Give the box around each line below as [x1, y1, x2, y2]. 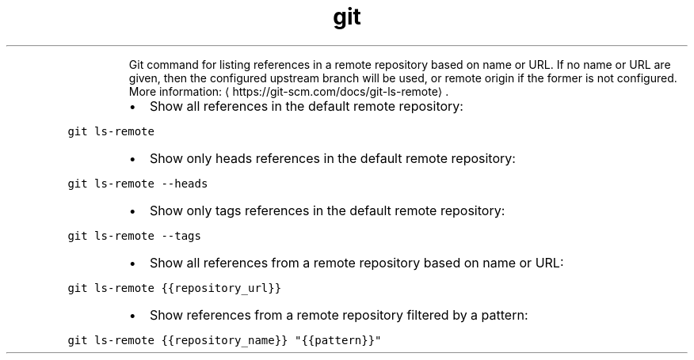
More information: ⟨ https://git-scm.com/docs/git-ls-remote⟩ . [128, 84, 449, 98]
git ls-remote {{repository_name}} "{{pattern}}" [67, 333, 382, 347]
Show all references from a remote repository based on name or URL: [149, 254, 564, 271]
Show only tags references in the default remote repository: [149, 202, 505, 218]
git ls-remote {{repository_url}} [67, 281, 282, 294]
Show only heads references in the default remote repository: [149, 150, 516, 166]
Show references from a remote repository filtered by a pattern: [149, 306, 528, 323]
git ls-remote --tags [67, 229, 201, 242]
